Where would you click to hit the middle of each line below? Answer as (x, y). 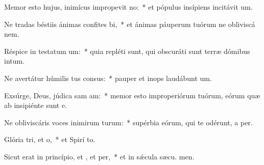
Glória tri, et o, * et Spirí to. (50, 139)
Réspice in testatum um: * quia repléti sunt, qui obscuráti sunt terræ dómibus (127, 51)
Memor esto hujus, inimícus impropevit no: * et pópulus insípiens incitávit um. (128, 7)
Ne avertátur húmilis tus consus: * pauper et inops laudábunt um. (108, 78)
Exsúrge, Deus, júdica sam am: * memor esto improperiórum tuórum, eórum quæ (132, 95)
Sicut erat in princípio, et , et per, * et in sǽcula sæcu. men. (99, 156)
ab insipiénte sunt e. (36, 105)
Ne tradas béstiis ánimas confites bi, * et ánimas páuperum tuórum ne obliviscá (130, 24)
